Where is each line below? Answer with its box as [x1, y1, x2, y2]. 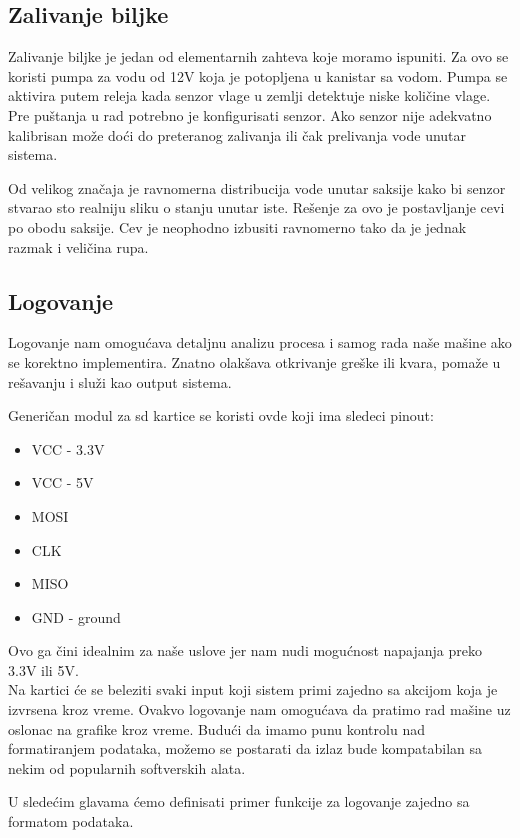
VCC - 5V [31, 472, 94, 493]
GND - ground [31, 606, 121, 627]
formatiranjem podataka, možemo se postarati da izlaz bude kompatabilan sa [8, 738, 483, 759]
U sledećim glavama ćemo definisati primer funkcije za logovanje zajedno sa [8, 791, 470, 812]
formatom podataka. [8, 811, 134, 832]
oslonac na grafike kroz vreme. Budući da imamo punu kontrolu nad [8, 718, 425, 739]
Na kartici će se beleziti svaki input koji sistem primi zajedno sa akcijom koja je [8, 679, 498, 700]
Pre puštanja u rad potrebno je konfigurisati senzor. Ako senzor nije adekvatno [8, 104, 492, 125]
